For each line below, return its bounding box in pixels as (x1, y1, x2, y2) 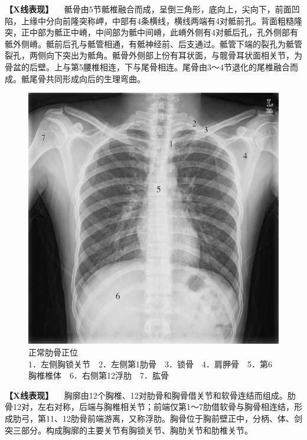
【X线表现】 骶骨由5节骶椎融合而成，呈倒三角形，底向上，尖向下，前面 (5, 3, 292, 15)
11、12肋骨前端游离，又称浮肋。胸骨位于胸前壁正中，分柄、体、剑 (45, 412, 302, 424)
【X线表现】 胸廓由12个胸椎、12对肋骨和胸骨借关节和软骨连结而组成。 (5, 389, 288, 401)
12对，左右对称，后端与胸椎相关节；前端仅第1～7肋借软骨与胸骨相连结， (12, 400, 294, 413)
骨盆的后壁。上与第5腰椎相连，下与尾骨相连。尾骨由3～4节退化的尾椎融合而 (5, 60, 298, 73)
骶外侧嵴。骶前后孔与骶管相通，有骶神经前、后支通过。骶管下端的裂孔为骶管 (5, 37, 302, 50)
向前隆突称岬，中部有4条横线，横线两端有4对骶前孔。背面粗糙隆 (54, 14, 302, 27)
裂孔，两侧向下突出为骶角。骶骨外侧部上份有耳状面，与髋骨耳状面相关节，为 (5, 49, 302, 61)
